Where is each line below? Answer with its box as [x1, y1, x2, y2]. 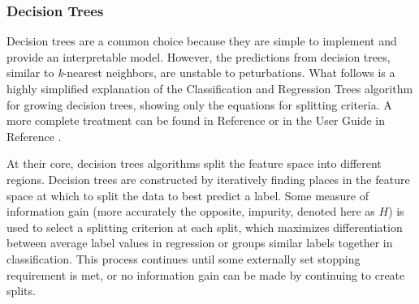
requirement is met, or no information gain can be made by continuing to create [6, 266, 405, 283]
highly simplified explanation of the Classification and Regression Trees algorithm [6, 80, 413, 96]
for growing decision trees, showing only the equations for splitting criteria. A [6, 96, 392, 113]
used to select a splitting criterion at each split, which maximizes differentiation [6, 218, 403, 235]
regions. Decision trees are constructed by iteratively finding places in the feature [6, 170, 410, 187]
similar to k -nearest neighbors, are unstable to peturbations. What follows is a [6, 64, 395, 81]
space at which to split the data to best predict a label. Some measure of [6, 186, 369, 203]
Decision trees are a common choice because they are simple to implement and [6, 32, 397, 49]
